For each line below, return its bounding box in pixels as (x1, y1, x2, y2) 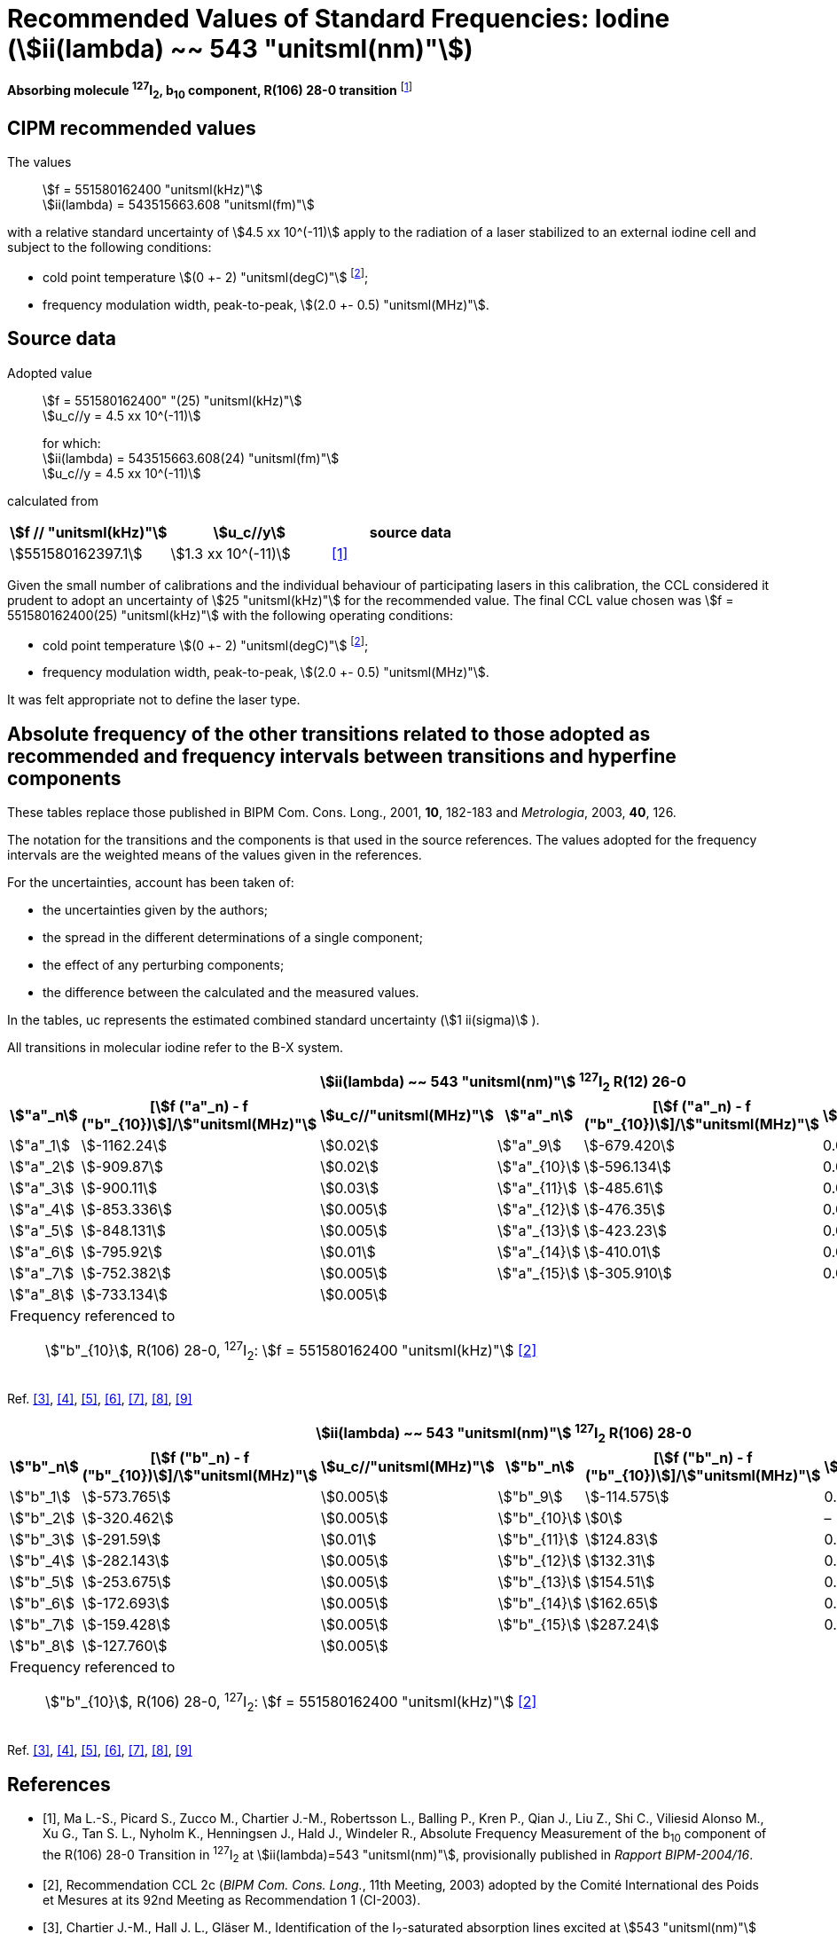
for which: (43, 435, 101, 451)
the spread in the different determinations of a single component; (43, 930, 423, 946)
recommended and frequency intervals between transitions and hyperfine (7, 744, 677, 767)
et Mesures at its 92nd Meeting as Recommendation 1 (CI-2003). (43, 1892, 421, 1908)
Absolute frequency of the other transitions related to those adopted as (7, 722, 651, 745)
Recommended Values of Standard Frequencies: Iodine (7, 4, 670, 34)
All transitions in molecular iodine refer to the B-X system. (7, 1040, 344, 1056)
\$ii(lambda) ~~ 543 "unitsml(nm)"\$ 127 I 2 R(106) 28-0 (316, 1421, 692, 1445)
